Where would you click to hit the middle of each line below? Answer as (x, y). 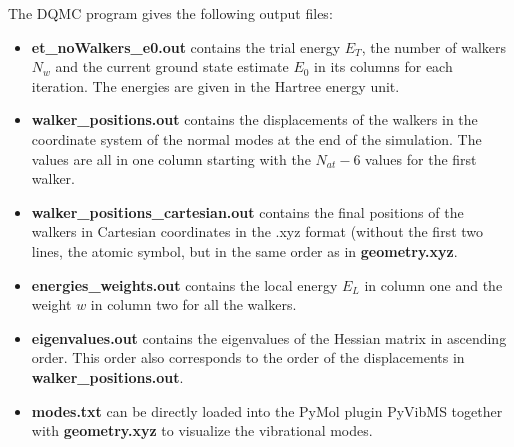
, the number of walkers (434, 46)
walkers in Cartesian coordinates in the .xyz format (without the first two (257, 231)
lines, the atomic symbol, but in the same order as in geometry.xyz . (244, 250)
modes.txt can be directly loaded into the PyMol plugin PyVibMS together (267, 410)
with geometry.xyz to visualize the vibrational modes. (202, 430)
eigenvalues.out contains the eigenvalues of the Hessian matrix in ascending (269, 337)
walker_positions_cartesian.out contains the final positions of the (247, 211)
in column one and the (433, 284)
